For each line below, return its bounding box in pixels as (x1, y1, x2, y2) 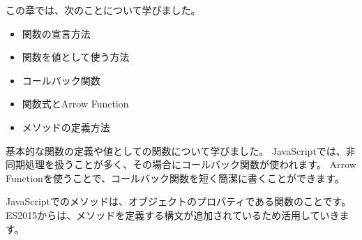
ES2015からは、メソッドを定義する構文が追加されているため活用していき (6, 207, 340, 222)
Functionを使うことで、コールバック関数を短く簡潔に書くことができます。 (6, 170, 345, 185)
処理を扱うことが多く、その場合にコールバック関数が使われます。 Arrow (24, 157, 356, 172)
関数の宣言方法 (22, 26, 91, 40)
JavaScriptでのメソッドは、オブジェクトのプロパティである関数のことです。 (6, 194, 352, 209)
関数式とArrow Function (22, 96, 129, 111)
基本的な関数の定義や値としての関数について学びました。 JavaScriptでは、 (6, 143, 346, 158)
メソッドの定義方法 (22, 119, 110, 134)
